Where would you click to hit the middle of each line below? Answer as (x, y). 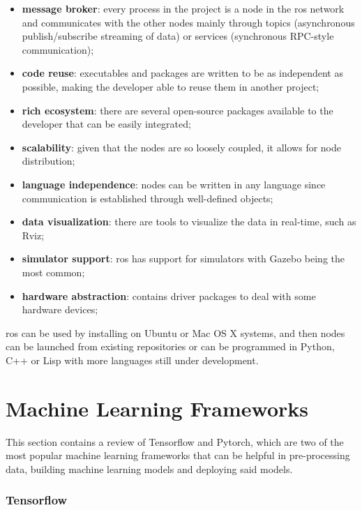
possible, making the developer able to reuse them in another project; (171, 86)
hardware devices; (60, 309)
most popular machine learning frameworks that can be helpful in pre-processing (178, 455)
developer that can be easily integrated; (106, 124)
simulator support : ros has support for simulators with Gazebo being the (183, 258)
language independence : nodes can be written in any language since (174, 184)
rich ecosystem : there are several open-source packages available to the (178, 110)
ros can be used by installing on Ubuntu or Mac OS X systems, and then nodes (175, 332)
